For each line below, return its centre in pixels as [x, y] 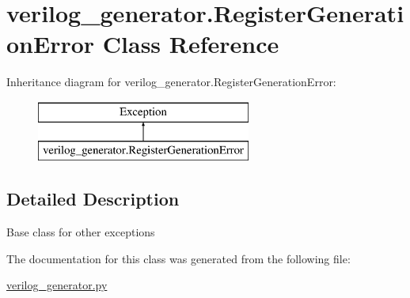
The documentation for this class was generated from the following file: [178, 258]
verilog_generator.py [57, 285]
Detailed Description [93, 199]
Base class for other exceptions [81, 232]
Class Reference [191, 44]
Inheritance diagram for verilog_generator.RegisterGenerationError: [171, 82]
